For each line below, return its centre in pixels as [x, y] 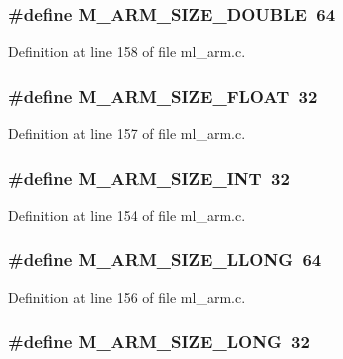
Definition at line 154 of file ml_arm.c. [127, 214]
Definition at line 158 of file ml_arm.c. [127, 51]
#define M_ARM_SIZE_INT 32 [149, 177]
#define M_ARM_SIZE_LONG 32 [159, 341]
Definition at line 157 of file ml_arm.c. [127, 133]
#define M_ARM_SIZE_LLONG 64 [165, 259]
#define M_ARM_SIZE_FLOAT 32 [163, 95]
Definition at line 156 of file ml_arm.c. [127, 296]
